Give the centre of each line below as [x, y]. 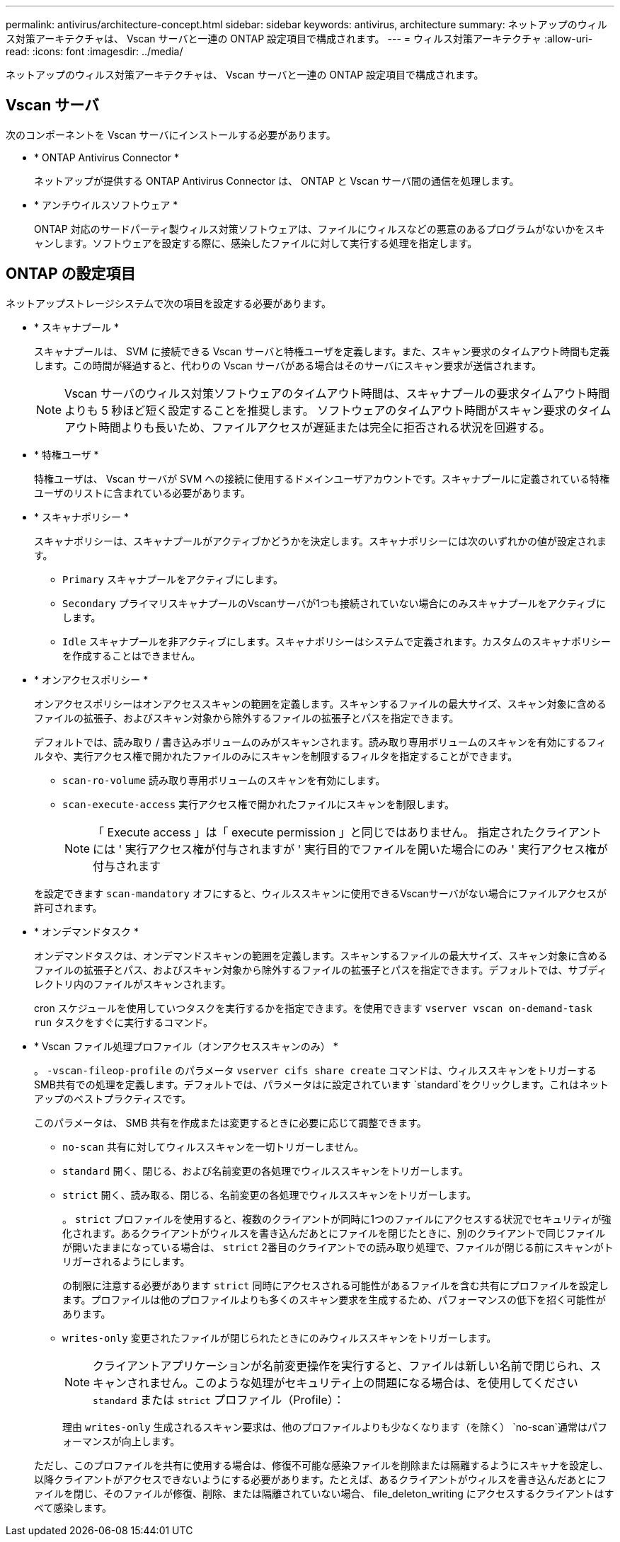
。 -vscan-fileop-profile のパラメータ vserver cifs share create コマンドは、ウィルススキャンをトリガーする [316, 1070]
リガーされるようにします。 [126, 1261]
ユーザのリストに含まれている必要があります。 [142, 493]
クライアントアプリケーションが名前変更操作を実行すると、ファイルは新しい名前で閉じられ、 [341, 1365]
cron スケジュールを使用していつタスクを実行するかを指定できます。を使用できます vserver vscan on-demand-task [313, 1008]
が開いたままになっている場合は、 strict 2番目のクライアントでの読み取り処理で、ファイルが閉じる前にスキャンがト [338, 1247]
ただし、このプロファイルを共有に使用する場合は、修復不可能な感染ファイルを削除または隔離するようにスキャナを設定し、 [321, 1465]
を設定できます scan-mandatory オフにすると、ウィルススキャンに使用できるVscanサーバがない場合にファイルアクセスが [321, 893]
